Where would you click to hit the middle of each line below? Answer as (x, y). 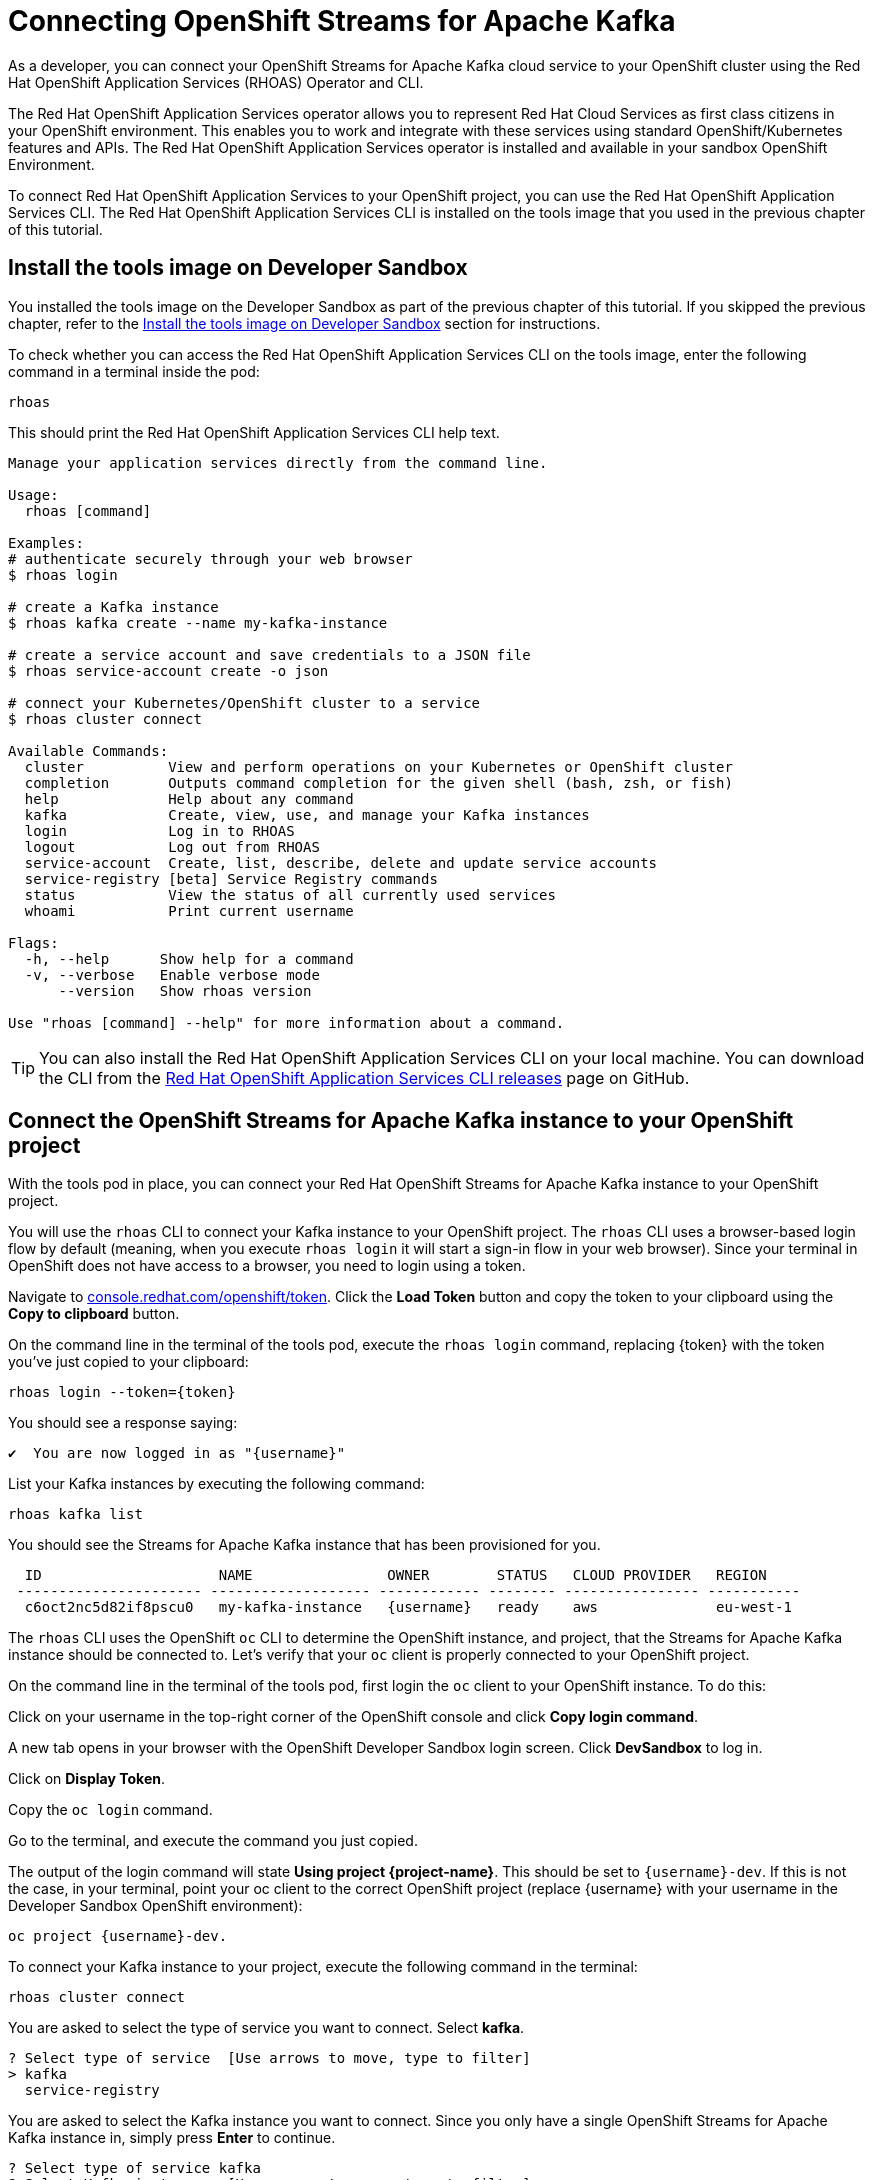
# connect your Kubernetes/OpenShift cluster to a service (244, 702)
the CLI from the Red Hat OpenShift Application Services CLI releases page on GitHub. (364, 1077)
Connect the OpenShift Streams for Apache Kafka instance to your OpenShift (401, 1121)
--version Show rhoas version (185, 990)
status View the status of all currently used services (290, 894)
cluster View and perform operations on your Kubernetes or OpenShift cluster (378, 766)
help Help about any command (189, 798)
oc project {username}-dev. (118, 1936)
